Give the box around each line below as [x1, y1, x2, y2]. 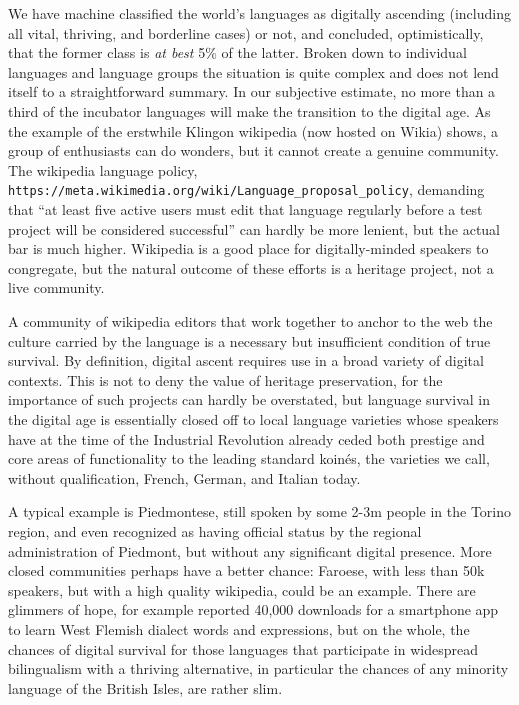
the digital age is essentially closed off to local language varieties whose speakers [8, 409, 499, 429]
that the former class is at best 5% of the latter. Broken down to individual [8, 42, 467, 63]
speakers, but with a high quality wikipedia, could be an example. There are [8, 579, 476, 600]
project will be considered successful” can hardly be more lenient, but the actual [8, 218, 501, 239]
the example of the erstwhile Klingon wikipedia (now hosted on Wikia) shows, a [8, 120, 498, 141]
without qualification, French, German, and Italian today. [8, 467, 361, 488]
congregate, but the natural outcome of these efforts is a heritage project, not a [8, 257, 494, 278]
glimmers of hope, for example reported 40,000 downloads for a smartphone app [8, 599, 499, 620]
